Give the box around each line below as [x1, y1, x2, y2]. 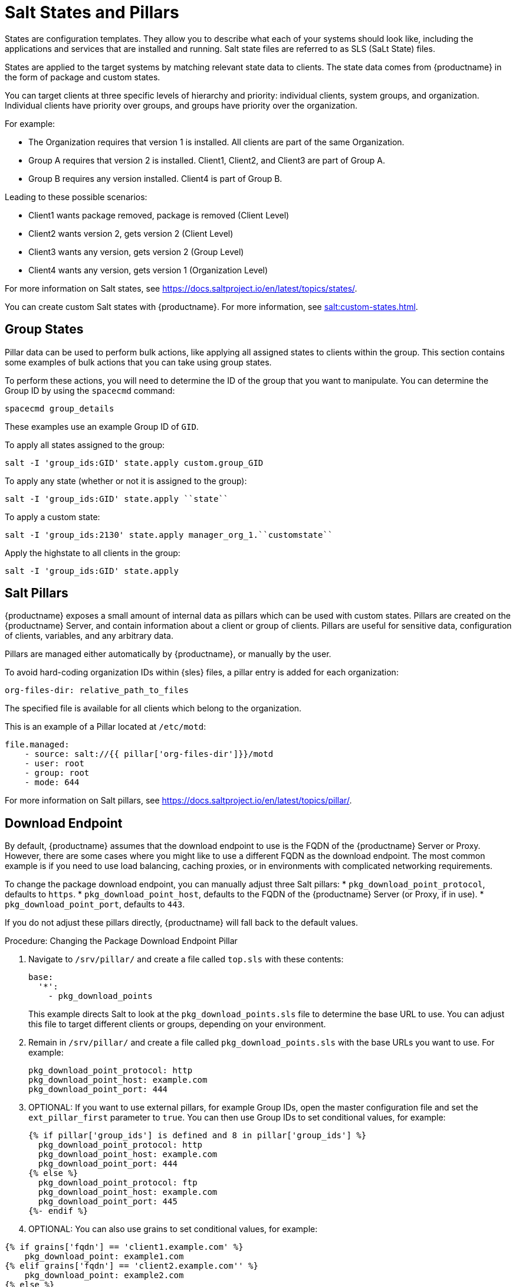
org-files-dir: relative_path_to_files [5, 685, 189, 695]
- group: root [24, 768, 90, 778]
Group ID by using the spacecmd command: [5, 385, 175, 396]
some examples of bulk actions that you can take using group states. [5, 357, 272, 367]
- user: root [24, 759, 84, 769]
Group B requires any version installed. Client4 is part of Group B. [28, 173, 282, 184]
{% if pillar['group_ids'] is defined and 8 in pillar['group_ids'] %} [28, 1131, 367, 1141]
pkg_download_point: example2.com [24, 1270, 184, 1281]
